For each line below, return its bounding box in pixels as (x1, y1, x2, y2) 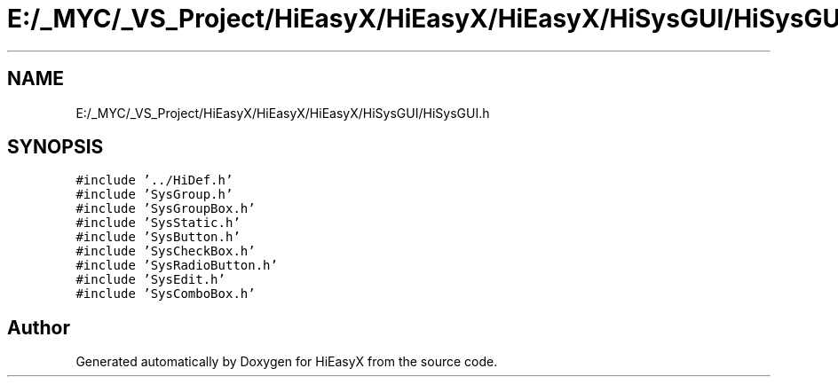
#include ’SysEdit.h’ (75, 272, 225, 287)
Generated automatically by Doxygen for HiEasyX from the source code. (75, 354, 498, 370)
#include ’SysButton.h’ (75, 230, 241, 245)
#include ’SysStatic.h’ (75, 216, 241, 231)
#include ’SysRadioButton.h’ (75, 258, 278, 273)
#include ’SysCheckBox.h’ (75, 244, 256, 259)
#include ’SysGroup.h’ (75, 187, 233, 202)
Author (7, 316, 70, 339)
